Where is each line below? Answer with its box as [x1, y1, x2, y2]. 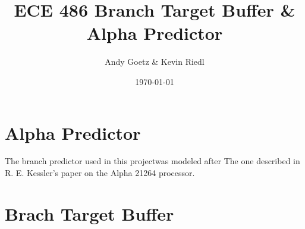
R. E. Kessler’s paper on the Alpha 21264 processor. [5, 167, 195, 179]
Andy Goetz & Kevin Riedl [105, 55, 205, 68]
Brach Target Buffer [5, 201, 174, 225]
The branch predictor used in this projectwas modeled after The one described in [5, 155, 300, 167]
